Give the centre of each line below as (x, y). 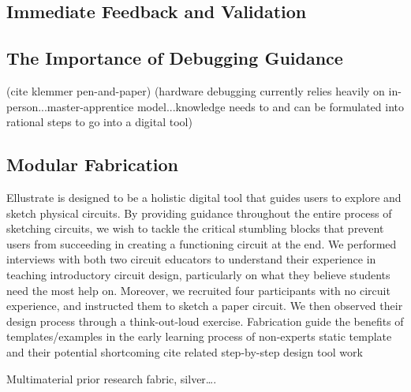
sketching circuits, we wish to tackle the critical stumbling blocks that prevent (195, 228)
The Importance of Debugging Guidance (175, 58)
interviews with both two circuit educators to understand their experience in (191, 259)
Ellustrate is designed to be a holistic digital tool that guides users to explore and (204, 197)
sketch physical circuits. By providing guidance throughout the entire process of (199, 213)
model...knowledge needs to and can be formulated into (271, 106)
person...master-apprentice (70, 106)
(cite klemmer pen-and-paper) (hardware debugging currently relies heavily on (196, 90)
